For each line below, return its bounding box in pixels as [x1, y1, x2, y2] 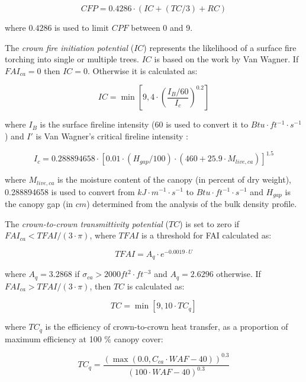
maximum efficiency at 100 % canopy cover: [5, 332, 163, 345]
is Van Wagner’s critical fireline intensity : [36, 129, 188, 142]
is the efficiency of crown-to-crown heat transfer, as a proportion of [45, 320, 288, 333]
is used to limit [54, 21, 109, 33]
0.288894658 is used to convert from [5, 185, 135, 198]
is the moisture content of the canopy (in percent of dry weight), [57, 173, 291, 186]
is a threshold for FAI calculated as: [141, 229, 272, 241]
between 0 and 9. [131, 21, 193, 33]
